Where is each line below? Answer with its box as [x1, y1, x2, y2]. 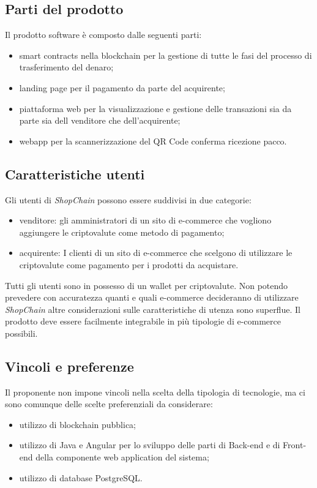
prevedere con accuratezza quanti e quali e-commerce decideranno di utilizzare [5, 291, 299, 304]
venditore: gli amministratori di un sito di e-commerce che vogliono [19, 214, 272, 227]
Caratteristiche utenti [5, 164, 145, 183]
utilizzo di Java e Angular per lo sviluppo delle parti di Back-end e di [19, 438, 280, 451]
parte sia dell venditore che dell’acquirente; [19, 114, 181, 127]
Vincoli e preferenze [5, 356, 134, 375]
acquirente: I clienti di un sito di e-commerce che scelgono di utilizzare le [19, 246, 293, 259]
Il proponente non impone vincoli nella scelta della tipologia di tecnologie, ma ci [5, 385, 305, 398]
